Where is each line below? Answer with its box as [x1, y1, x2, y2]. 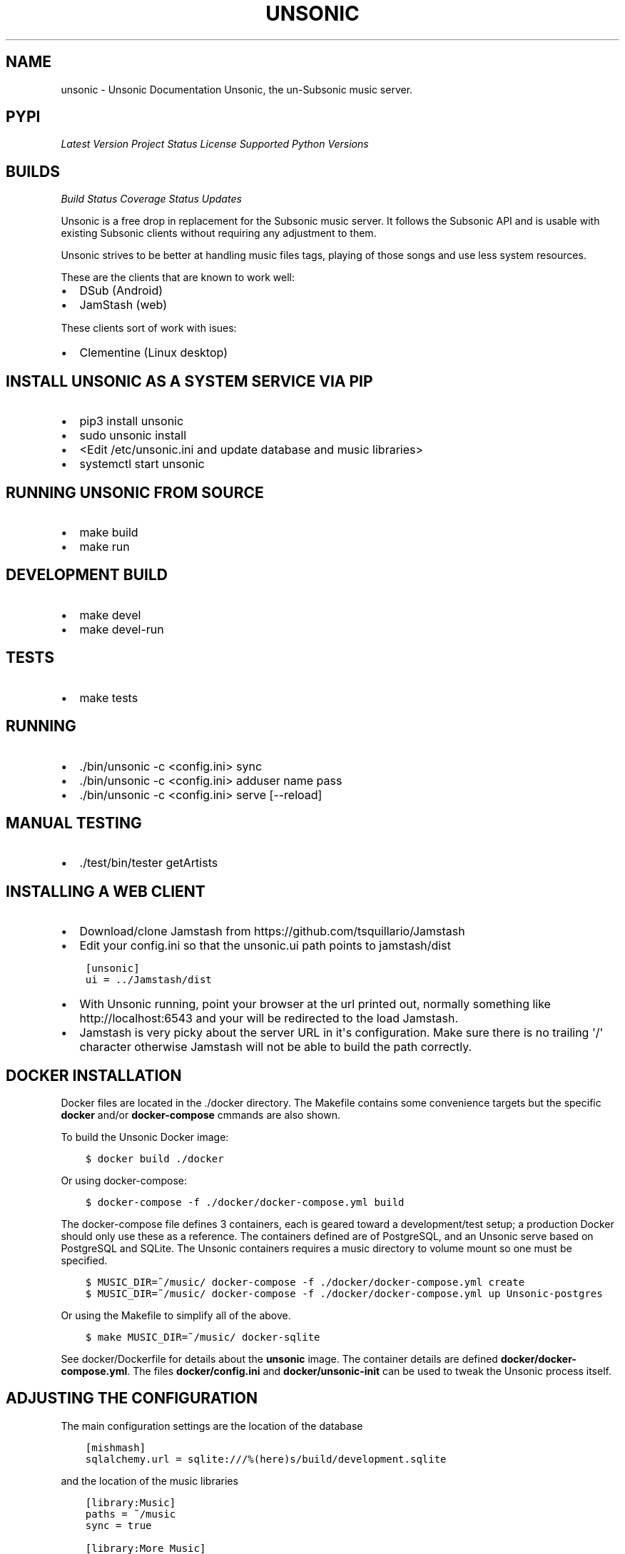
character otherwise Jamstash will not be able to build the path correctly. [79, 1040, 472, 1055]
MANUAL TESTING [6, 813, 142, 832]
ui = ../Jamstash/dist [85, 974, 212, 986]
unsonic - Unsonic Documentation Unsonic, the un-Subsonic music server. [61, 83, 413, 96]
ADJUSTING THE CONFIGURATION [6, 1389, 258, 1408]
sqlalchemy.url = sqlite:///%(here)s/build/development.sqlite [85, 1453, 447, 1465]
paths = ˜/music [85, 1508, 176, 1520]
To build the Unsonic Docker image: [61, 1131, 229, 1144]
